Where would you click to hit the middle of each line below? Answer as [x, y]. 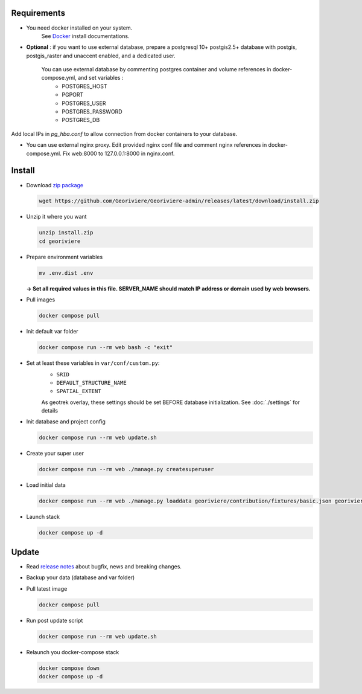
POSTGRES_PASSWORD [92, 112]
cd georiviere [60, 241]
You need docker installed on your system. [79, 28]
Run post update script [55, 620]
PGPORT [73, 95]
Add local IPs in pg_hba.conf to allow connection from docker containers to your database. [124, 133]
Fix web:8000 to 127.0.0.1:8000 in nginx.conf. [119, 153]
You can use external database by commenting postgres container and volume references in [156, 69]
